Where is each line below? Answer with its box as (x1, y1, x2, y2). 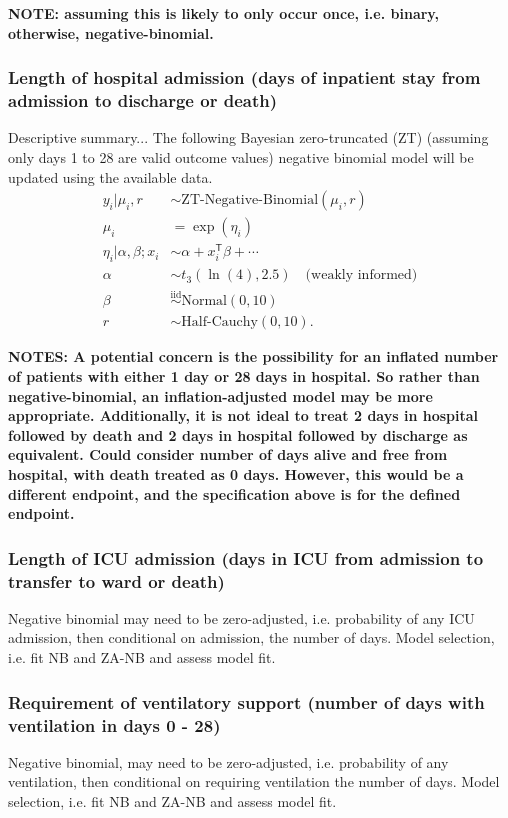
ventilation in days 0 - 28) (8, 712, 221, 737)
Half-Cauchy (181, 315, 258, 330)
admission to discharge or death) (8, 88, 277, 113)
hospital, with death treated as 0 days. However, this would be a (8, 463, 464, 484)
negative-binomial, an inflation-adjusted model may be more (8, 385, 433, 406)
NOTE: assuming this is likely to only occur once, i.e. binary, (8, 3, 439, 23)
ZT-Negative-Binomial (181, 193, 319, 208)
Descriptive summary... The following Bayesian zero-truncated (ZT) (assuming (8, 127, 489, 148)
